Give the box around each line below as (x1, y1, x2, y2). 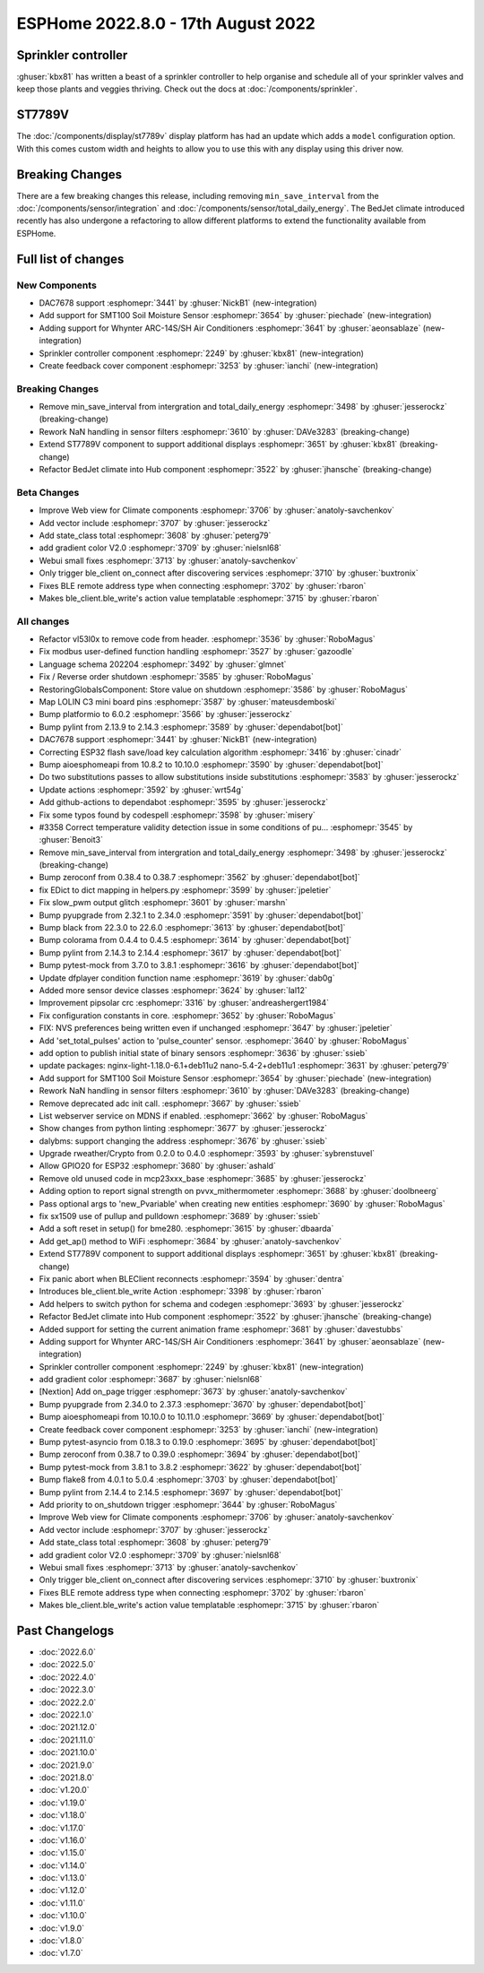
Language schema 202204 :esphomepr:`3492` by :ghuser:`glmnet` (39, 659, 287, 670)
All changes (16, 615, 70, 627)
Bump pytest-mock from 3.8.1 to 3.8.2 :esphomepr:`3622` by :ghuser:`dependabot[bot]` (39, 1461, 363, 1472)
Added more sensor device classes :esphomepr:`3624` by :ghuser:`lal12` (39, 984, 308, 995)
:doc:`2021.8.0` (39, 1771, 95, 1783)
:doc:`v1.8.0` (39, 1935, 85, 1946)
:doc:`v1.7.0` (39, 1948, 84, 1959)
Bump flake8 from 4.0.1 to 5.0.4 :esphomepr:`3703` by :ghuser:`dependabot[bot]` (39, 1475, 339, 1485)
